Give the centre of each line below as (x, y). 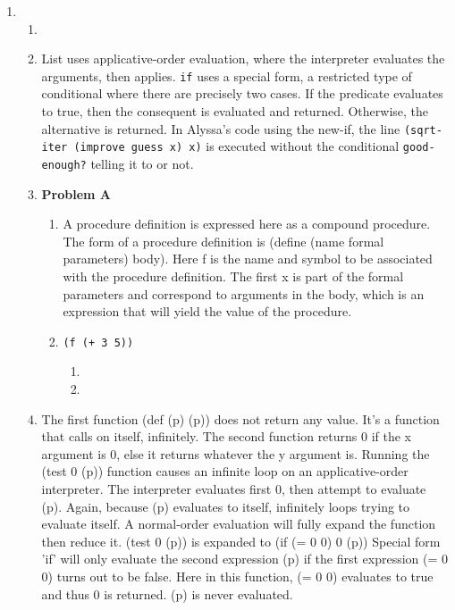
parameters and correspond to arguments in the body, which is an (244, 293)
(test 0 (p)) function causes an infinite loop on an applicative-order (225, 471)
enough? (64, 165)
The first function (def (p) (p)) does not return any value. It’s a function (240, 418)
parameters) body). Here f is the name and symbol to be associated (248, 259)
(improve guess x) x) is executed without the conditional (236, 146)
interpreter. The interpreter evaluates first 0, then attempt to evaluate (234, 488)
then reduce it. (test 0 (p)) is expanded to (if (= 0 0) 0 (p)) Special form (241, 541)
